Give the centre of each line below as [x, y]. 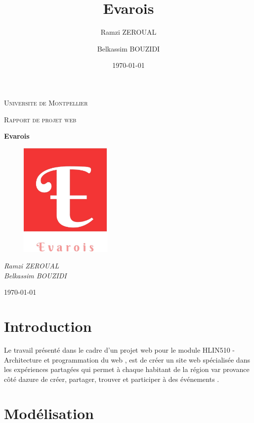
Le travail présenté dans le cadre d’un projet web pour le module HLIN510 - [119, 350]
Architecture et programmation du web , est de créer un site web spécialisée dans [127, 359]
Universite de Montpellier [46, 102]
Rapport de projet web [40, 119]
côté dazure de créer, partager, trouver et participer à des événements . [112, 379]
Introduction [48, 326]
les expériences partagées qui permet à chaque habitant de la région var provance [127, 369]
